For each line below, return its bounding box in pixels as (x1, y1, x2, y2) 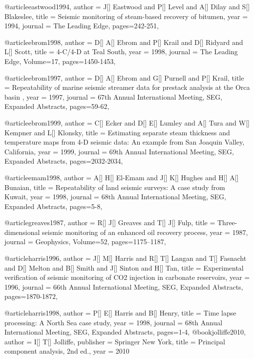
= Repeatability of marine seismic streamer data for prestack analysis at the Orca (4, 82, 250, 92)
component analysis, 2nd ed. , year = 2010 (4, 346, 129, 356)
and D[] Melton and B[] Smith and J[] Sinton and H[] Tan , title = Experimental (4, 262, 244, 273)
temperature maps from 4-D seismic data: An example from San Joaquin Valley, (4, 137, 245, 147)
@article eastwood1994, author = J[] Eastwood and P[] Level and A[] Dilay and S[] (4, 1, 250, 11)
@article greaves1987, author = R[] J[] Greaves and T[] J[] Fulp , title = (4, 217, 215, 228)
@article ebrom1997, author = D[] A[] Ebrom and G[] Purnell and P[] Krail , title (4, 72, 244, 83)
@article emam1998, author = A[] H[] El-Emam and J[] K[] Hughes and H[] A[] (4, 172, 239, 182)
